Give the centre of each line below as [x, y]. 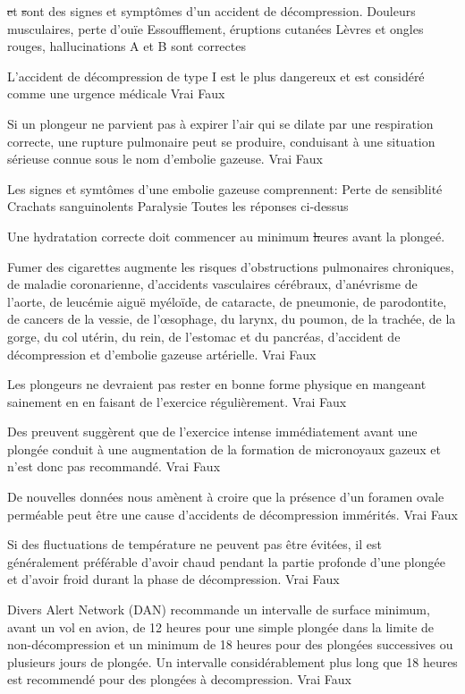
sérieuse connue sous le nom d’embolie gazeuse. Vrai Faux [165, 159]
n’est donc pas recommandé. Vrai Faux [114, 466]
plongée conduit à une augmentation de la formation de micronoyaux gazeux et [224, 449]
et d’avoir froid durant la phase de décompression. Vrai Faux [173, 579]
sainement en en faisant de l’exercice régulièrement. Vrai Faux [177, 401]
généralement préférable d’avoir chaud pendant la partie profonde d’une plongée [226, 561]
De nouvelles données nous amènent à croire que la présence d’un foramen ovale [226, 497]
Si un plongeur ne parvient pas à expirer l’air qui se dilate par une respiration [220, 123]
